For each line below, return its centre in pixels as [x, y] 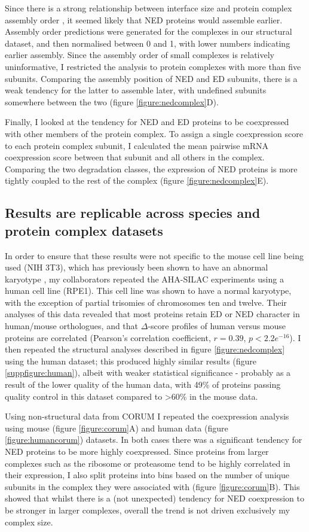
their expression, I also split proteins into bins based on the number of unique [147, 475]
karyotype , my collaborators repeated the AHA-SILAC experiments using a [144, 279]
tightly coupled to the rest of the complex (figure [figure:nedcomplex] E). [137, 180]
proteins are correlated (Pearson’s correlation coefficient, [108, 337]
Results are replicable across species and [133, 213]
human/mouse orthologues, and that [72, 326]
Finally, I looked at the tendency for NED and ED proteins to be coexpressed [147, 122]
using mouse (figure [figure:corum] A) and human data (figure [117, 428]
